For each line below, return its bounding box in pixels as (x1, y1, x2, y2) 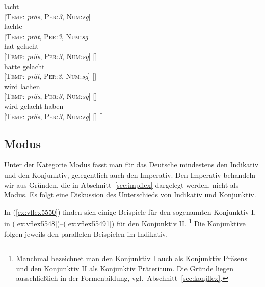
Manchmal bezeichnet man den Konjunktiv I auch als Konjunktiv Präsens (16, 253, 247, 264)
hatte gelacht (4, 61, 45, 71)
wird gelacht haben (4, 100, 64, 111)
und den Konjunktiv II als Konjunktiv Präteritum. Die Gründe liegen (16, 263, 234, 273)
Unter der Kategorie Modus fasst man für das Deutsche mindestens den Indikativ (4, 159, 259, 170)
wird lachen (4, 80, 40, 91)
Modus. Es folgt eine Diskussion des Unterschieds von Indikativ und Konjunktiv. (4, 189, 256, 200)
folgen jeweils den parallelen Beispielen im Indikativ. (4, 228, 168, 239)
